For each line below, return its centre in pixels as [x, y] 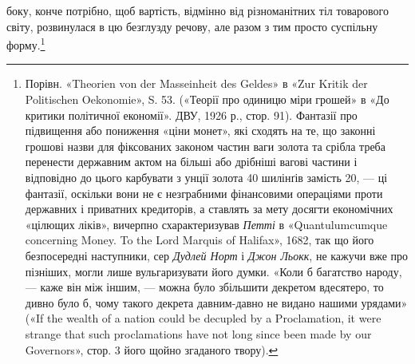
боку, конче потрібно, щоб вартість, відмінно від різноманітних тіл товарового [198, 10]
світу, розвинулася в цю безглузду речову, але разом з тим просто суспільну [192, 26]
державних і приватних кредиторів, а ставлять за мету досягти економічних [209, 209]
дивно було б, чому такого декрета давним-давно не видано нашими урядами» [216, 302]
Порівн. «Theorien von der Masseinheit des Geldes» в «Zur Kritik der [196, 83]
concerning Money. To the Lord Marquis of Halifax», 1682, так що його [200, 240]
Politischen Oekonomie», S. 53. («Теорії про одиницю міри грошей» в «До [207, 99]
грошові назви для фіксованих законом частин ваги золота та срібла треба [205, 146]
